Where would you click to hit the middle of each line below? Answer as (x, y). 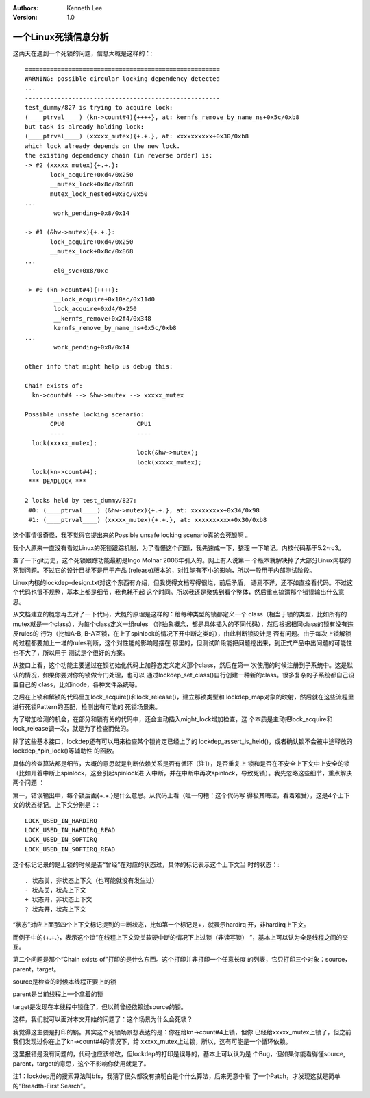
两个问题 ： (28, 783)
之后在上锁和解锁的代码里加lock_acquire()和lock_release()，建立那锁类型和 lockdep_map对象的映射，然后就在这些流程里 (183, 697)
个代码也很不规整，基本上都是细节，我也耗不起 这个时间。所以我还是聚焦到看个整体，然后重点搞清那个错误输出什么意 (178, 592)
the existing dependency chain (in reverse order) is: (119, 155)
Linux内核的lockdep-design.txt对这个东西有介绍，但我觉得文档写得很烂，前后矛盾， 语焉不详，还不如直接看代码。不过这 (183, 583)
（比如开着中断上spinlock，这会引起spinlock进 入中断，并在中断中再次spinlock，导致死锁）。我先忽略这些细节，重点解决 (183, 773)
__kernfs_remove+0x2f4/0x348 (103, 318)
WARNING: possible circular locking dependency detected (123, 79)
